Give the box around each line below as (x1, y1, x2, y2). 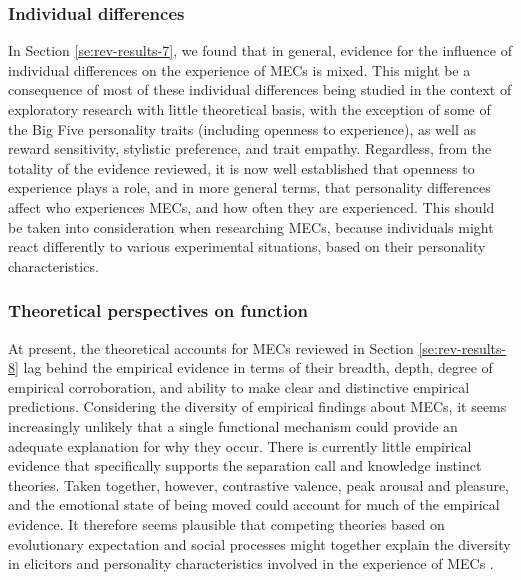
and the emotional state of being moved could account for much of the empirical (8, 494, 500, 515)
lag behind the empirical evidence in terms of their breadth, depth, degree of (23, 357, 493, 378)
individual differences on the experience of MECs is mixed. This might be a (8, 59, 471, 80)
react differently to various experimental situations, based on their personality (8, 236, 486, 257)
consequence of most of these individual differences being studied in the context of (8, 79, 512, 100)
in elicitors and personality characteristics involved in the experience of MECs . (8, 553, 494, 574)
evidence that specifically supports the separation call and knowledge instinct (8, 455, 482, 476)
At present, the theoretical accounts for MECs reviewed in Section (8, 337, 414, 358)
